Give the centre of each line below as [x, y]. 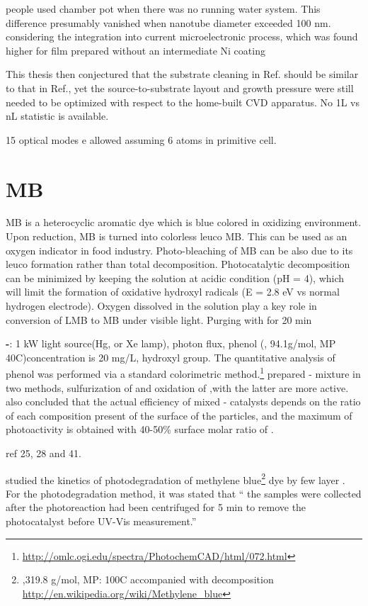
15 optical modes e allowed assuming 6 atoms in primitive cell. [141, 139]
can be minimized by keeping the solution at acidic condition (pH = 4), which [175, 277]
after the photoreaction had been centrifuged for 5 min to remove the [156, 507]
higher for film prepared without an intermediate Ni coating [136, 50]
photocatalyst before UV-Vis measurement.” [101, 521]
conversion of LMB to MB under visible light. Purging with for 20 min [159, 319]
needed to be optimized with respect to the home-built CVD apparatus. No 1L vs [183, 102]
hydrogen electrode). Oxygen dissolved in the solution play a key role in [161, 306]
